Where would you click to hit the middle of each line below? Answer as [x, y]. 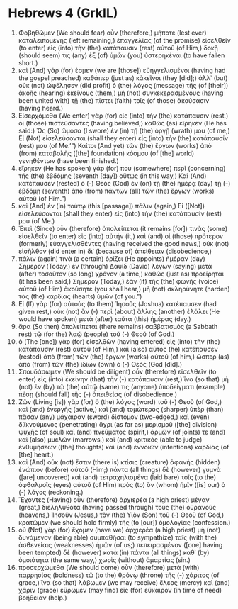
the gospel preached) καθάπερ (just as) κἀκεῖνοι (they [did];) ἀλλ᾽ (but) [123, 78]
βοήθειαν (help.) [42, 598]
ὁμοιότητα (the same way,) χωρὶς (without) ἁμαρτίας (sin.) [104, 560]
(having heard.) [41, 108]
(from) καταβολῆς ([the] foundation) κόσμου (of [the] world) [106, 153]
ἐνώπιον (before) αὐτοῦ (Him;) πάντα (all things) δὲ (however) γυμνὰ [120, 469]
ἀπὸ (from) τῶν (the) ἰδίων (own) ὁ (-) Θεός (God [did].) [100, 364]
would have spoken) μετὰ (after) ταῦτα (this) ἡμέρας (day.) [104, 319]
